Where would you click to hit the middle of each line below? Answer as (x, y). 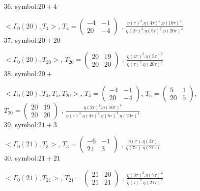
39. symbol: (21, 124)
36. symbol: (21, 6)
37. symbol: (21, 40)
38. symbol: (21, 73)
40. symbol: (21, 158)
